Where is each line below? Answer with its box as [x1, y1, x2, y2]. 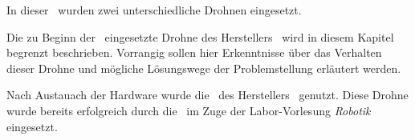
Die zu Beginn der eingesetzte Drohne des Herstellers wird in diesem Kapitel [6, 28, 394, 45]
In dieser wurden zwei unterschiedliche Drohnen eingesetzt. [6, 2, 302, 18]
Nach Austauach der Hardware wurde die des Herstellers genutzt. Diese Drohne [6, 86, 409, 103]
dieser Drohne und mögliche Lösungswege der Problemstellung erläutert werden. [6, 59, 401, 76]
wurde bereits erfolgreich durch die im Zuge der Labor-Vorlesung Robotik [6, 102, 371, 118]
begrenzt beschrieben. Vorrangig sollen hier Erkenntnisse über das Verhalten [6, 44, 382, 61]
